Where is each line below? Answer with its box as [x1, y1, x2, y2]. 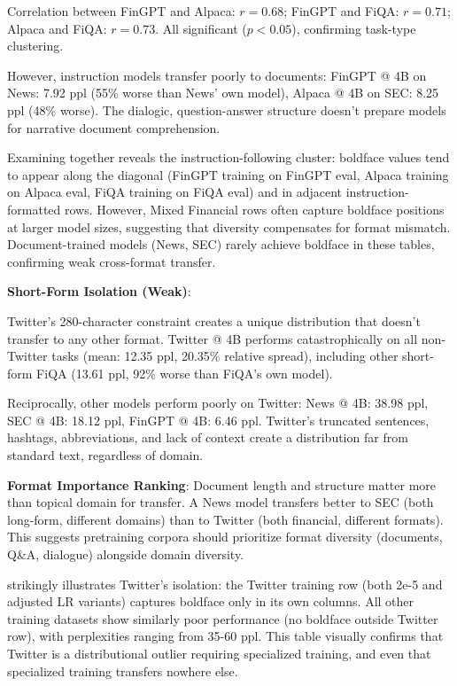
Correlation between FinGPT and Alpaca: [7, 2, 236, 19]
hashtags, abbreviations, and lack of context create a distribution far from [7, 428, 408, 447]
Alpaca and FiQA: [7, 19, 107, 37]
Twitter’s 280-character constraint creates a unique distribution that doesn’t [7, 311, 421, 330]
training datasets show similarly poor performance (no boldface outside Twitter [7, 609, 438, 628]
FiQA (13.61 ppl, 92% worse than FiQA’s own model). [36, 363, 333, 382]
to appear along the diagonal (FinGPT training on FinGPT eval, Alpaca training [7, 165, 449, 183]
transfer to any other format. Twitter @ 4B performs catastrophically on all [7, 329, 418, 347]
